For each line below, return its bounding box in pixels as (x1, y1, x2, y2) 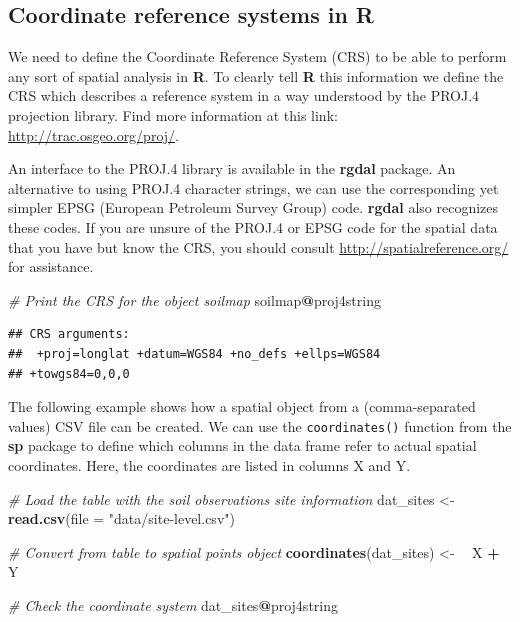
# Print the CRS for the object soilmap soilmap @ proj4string (8, 289, 381, 310)
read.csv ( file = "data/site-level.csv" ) (8, 508, 235, 529)
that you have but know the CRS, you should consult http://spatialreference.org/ (8, 236, 509, 257)
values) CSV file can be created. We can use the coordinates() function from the (8, 415, 512, 436)
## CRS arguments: (8, 327, 130, 342)
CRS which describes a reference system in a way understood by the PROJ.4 (8, 85, 480, 106)
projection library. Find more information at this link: (8, 104, 338, 125)
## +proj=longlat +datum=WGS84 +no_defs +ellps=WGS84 (8, 346, 381, 361)
